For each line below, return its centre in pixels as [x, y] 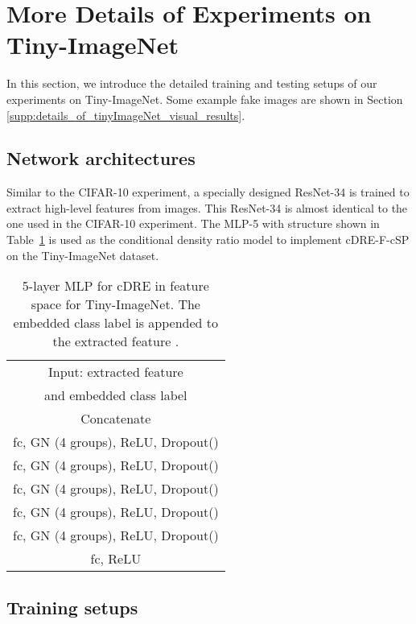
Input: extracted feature [115, 372]
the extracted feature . [116, 341]
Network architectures [101, 158]
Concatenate [116, 419]
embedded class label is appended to [116, 323]
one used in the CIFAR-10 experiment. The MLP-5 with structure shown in [193, 223]
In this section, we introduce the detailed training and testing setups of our [192, 83]
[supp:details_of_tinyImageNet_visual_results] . [126, 115]
